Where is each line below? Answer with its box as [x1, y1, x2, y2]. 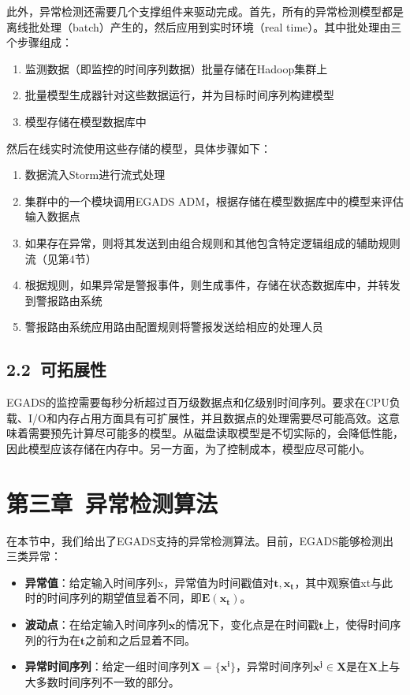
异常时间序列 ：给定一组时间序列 [24, 658, 191, 675]
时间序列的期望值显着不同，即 [47, 589, 202, 606]
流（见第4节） [24, 250, 97, 266]
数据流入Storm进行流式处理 [24, 166, 166, 183]
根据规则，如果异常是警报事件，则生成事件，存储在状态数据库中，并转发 [24, 277, 401, 293]
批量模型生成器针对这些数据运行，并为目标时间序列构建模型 [24, 87, 334, 103]
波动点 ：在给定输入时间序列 [24, 615, 169, 632]
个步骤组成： [6, 34, 73, 50]
